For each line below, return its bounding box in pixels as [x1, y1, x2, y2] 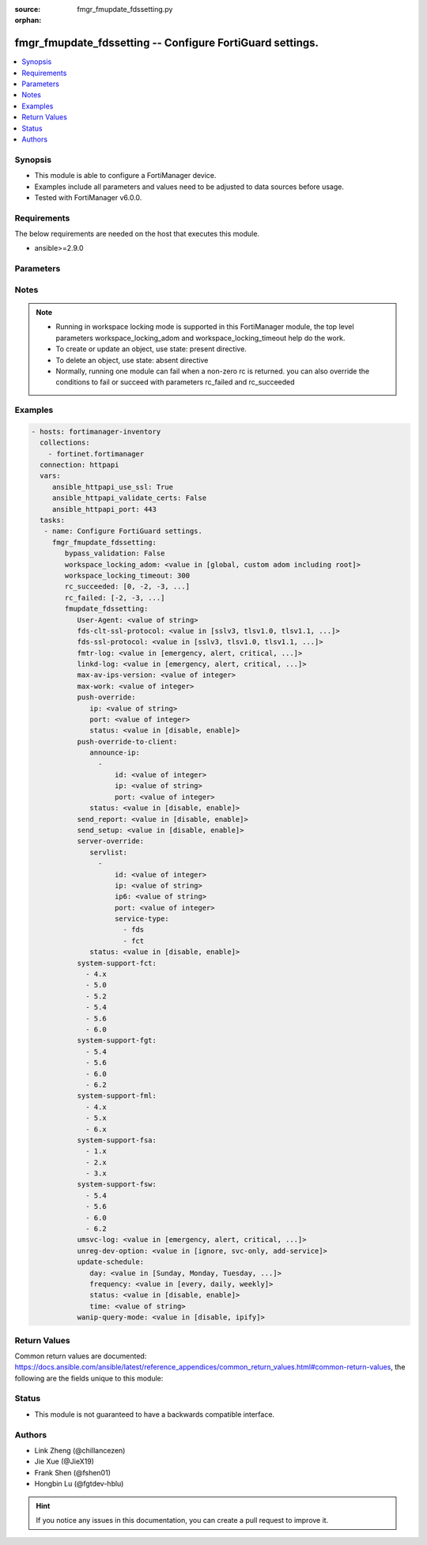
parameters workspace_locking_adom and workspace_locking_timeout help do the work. [55, 333, 346, 343]
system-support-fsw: [77, 1180, 157, 1189]
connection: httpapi [40, 460, 119, 470]
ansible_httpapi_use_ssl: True [51, 483, 174, 491]
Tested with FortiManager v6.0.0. [34, 192, 142, 202]
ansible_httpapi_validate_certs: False [51, 494, 207, 502]
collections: [40, 438, 90, 447]
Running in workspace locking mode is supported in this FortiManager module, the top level [55, 322, 355, 331]
